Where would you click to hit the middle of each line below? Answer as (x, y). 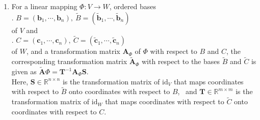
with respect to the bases (181, 61)
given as (24, 71)
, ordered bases (133, 6)
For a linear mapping (44, 6)
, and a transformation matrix (73, 51)
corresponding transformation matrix (69, 61)
